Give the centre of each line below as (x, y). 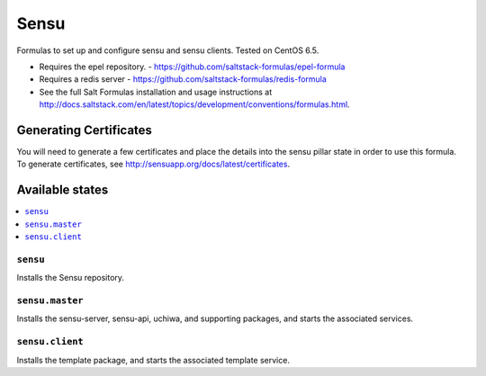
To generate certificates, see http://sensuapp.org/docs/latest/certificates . (153, 164)
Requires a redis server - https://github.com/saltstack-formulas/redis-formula (183, 79)
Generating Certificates (85, 130)
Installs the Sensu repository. (71, 278)
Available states (63, 190)
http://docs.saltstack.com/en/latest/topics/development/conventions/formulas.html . (194, 104)
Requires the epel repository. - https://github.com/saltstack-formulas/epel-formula (192, 67)
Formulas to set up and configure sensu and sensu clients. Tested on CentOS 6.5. (168, 50)
